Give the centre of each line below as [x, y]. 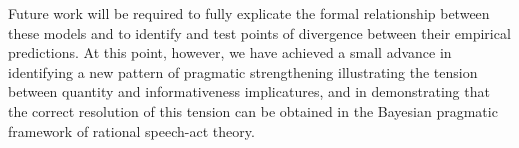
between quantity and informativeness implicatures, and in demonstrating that [249, 91]
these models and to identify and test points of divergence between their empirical [259, 32]
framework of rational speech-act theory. [131, 130]
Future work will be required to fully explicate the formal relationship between [249, 13]
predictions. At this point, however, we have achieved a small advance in [230, 52]
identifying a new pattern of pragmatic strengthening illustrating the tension [243, 71]
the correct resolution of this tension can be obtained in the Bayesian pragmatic [253, 110]
